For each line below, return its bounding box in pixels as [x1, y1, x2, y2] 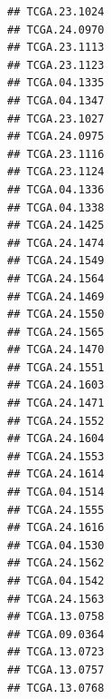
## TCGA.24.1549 [7, 254, 105, 268]
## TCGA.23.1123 [7, 58, 105, 72]
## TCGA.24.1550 [7, 308, 105, 321]
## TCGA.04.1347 [7, 94, 105, 107]
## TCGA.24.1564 [7, 271, 105, 285]
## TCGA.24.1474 [7, 236, 105, 250]
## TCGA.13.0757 [7, 663, 105, 676]
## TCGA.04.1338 [7, 201, 105, 214]
